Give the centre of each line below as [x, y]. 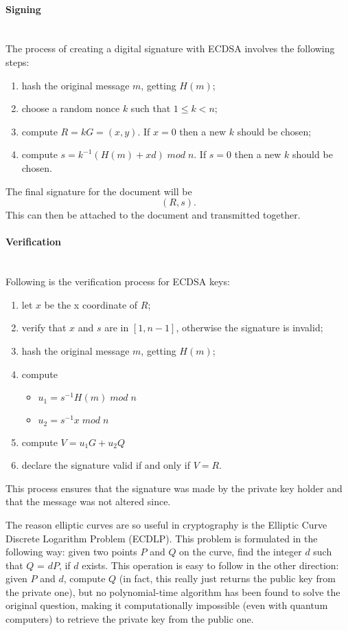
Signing [23, 9]
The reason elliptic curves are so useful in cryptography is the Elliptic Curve [166, 524]
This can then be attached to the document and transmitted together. [153, 215]
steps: [18, 62]
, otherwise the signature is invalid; [250, 328]
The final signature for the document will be [99, 191]
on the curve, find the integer [241, 552]
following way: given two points [71, 552]
